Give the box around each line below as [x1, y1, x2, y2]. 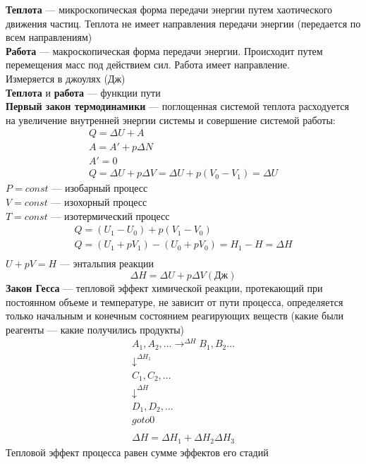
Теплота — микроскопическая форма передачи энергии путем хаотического [6, 2, 333, 16]
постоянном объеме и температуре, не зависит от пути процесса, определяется [6, 294, 343, 309]
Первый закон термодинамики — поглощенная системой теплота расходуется [6, 99, 349, 114]
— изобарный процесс [51, 181, 148, 195]
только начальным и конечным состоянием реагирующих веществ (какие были [6, 308, 344, 323]
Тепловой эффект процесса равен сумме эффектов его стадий [6, 444, 269, 459]
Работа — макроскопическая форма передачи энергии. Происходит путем [6, 43, 323, 58]
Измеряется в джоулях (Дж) [6, 71, 126, 85]
